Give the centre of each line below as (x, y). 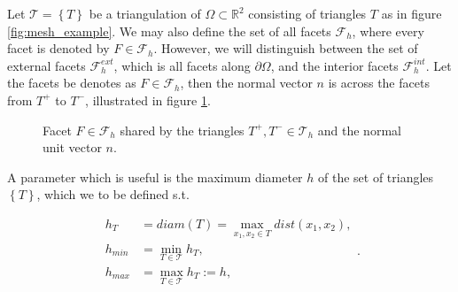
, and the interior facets (334, 65)
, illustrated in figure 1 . (148, 100)
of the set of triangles (376, 177)
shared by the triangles (182, 130)
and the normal (359, 130)
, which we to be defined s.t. (113, 194)
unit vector (72, 147)
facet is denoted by (58, 48)
